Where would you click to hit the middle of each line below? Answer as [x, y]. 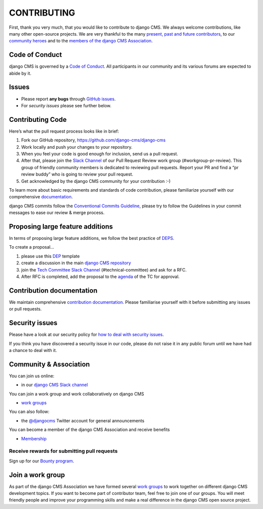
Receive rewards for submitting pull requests [63, 451]
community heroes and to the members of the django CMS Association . [81, 41]
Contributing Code [38, 119]
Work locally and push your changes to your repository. [77, 147]
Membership [34, 438]
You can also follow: [29, 411]
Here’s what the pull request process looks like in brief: [64, 131]
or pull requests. [25, 309]
